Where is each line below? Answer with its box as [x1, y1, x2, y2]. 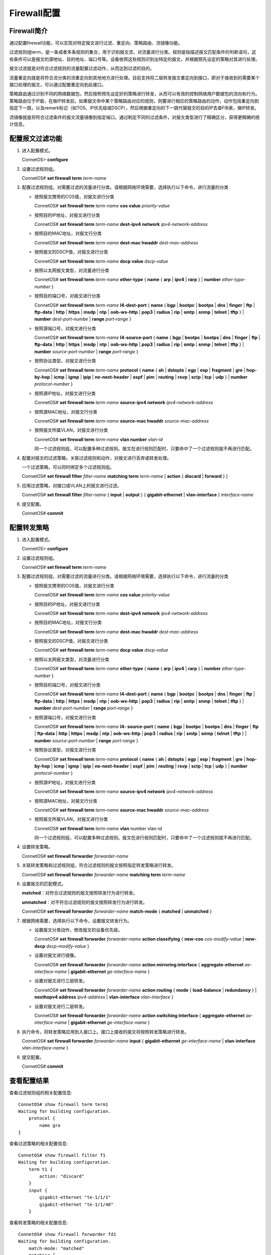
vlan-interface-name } [22, 1045, 69, 1051]
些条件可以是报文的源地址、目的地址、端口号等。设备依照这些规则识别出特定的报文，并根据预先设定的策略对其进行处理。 [9, 56, 260, 62]
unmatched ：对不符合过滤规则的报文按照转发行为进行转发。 [22, 899, 148, 905]
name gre [39, 1122, 61, 1128]
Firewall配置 [9, 8, 61, 19]
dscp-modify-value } [46, 943, 90, 949]
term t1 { [28, 1166, 53, 1172]
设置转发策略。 [22, 844, 53, 850]
